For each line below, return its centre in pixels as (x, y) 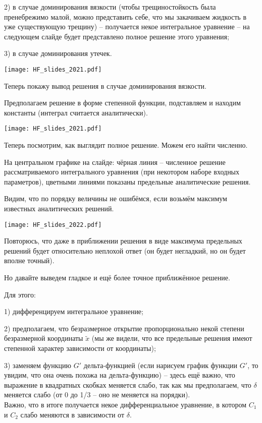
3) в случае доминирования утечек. (58, 53)
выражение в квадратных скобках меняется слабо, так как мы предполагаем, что (128, 384)
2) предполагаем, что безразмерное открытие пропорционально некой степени (124, 328)
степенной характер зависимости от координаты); (80, 348)
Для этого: (20, 294)
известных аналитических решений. (59, 208)
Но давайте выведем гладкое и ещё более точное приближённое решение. (117, 278)
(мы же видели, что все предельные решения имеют (172, 338)
